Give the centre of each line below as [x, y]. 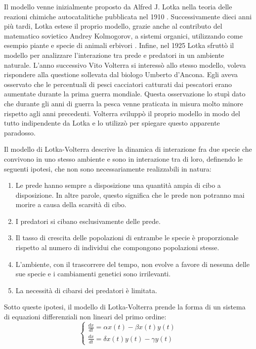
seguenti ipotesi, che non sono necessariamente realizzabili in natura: [108, 168]
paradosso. [20, 132]
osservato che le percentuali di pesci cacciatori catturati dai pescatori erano [118, 84]
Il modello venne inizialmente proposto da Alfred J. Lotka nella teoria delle [118, 6]
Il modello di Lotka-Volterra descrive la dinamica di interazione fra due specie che [128, 149]
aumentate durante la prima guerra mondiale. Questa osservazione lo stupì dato [125, 94]
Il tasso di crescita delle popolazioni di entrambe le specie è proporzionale [127, 238]
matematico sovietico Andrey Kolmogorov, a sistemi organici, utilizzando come [123, 35]
